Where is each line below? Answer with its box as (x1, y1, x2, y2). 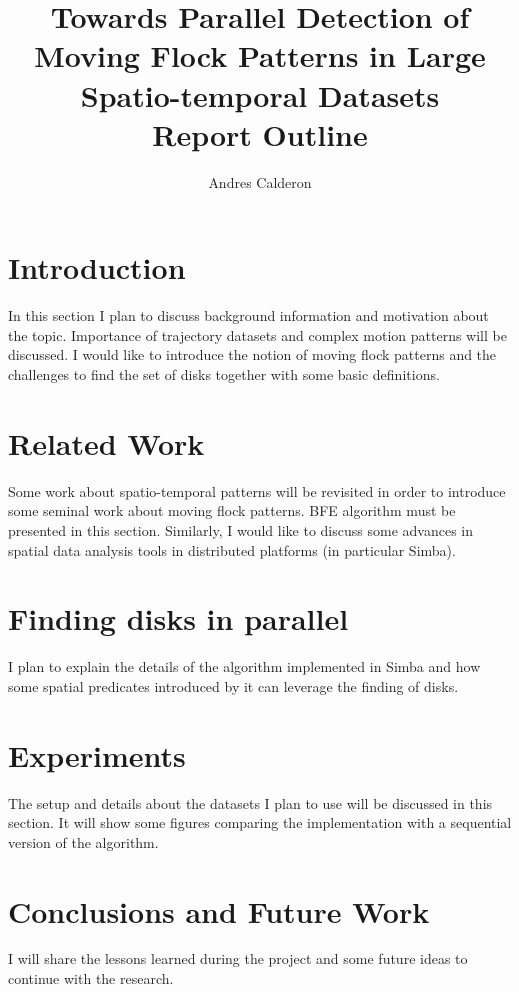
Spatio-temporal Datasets (80, 74, 440, 115)
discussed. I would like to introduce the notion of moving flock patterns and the (8, 344, 497, 365)
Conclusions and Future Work (8, 890, 430, 931)
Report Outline (152, 113, 368, 154)
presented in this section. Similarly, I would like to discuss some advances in (8, 519, 473, 540)
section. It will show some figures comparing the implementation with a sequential (8, 812, 512, 833)
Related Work (8, 422, 205, 463)
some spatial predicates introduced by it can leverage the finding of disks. (8, 675, 459, 696)
